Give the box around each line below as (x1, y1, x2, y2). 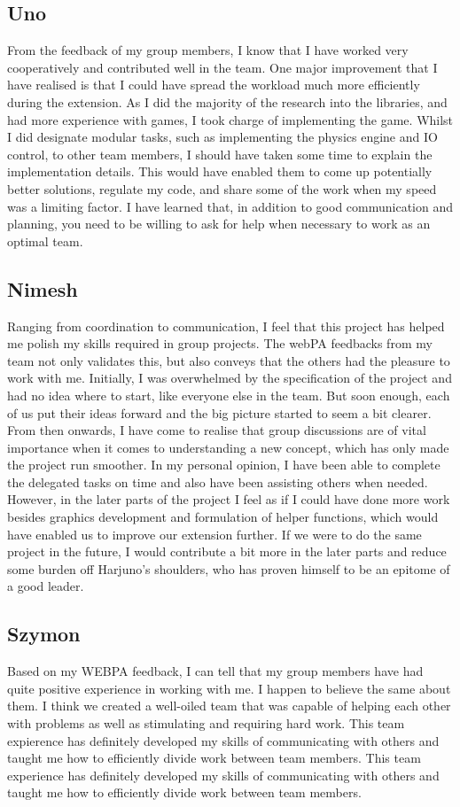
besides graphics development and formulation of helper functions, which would (7, 508, 439, 526)
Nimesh (7, 275, 78, 302)
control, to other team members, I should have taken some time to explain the (7, 144, 433, 163)
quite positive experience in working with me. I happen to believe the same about (7, 679, 451, 697)
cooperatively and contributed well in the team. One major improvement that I (7, 58, 438, 76)
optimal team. (7, 231, 83, 250)
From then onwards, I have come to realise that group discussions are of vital (7, 421, 426, 439)
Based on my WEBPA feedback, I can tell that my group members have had (7, 662, 424, 680)
